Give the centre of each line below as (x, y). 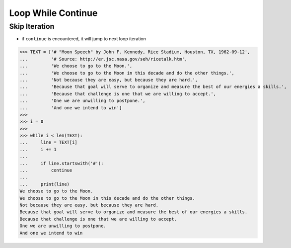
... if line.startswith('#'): (62, 163)
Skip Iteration (32, 26)
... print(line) (44, 184)
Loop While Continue (53, 13)
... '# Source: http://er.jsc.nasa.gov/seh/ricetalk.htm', (104, 59)
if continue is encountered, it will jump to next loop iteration (84, 39)
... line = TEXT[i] (49, 142)
